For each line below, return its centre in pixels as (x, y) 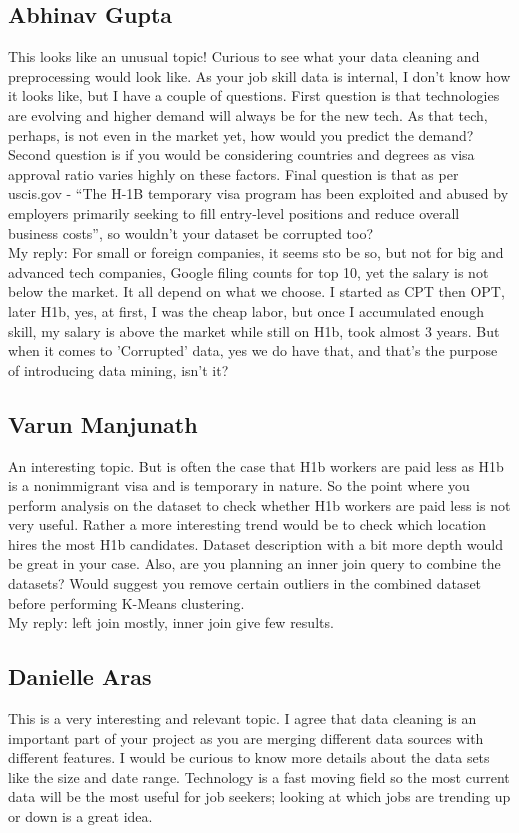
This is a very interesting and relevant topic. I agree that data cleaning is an (242, 718)
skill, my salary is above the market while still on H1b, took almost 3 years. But (254, 330)
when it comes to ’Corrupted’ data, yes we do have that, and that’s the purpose (253, 350)
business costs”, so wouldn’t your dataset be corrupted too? (191, 232)
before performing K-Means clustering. (126, 602)
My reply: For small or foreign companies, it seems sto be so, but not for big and (256, 252)
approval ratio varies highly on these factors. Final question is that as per (233, 173)
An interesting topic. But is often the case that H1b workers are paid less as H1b (256, 465)
